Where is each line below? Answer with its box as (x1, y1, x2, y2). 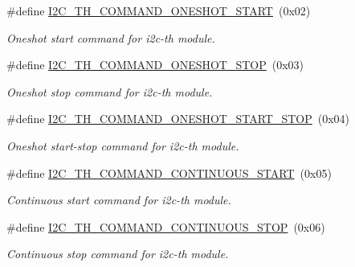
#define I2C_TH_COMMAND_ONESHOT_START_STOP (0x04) (6, 110, 350, 127)
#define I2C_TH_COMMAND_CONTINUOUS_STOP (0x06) (6, 218, 325, 235)
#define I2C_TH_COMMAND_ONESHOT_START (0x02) (6, 2, 311, 18)
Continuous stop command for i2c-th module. (6, 245, 229, 262)
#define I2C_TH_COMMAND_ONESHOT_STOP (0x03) (6, 56, 304, 73)
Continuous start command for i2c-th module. (6, 191, 231, 208)
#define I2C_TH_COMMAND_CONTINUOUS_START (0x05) (6, 164, 332, 181)
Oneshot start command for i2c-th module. (6, 29, 215, 46)
